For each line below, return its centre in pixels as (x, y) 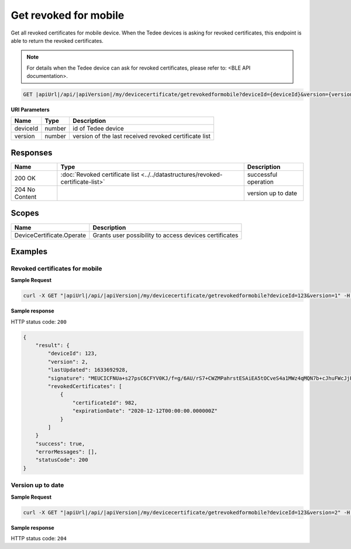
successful (262, 174)
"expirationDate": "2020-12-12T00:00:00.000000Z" (145, 411)
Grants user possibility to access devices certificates (166, 235)
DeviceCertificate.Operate (50, 235)
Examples (29, 251)
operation (261, 181)
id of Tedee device (98, 129)
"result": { (53, 345)
